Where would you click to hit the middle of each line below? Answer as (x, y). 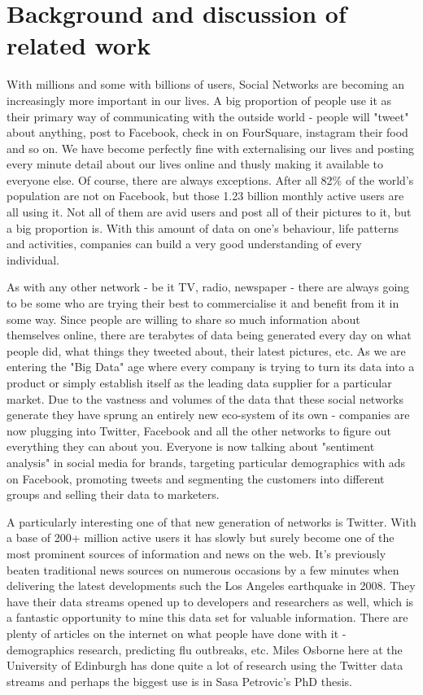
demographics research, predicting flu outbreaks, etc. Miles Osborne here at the (205, 649)
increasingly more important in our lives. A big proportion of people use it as (199, 100)
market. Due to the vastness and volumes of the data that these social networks (205, 398)
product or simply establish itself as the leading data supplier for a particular (199, 382)
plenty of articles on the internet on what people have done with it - (177, 633)
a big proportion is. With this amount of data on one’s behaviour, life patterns (203, 227)
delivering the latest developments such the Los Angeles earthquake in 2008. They (211, 586)
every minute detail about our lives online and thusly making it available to (195, 164)
